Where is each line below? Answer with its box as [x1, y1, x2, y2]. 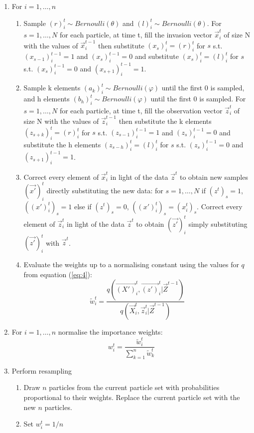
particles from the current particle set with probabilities [49, 382, 220, 393]
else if [74, 201, 92, 211]
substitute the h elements [23, 139, 101, 149]
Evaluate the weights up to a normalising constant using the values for [23, 259, 239, 269]
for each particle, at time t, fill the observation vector [59, 105, 223, 115]
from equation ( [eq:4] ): [23, 269, 92, 279]
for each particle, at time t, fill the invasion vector [59, 29, 212, 40]
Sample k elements [23, 82, 81, 93]
